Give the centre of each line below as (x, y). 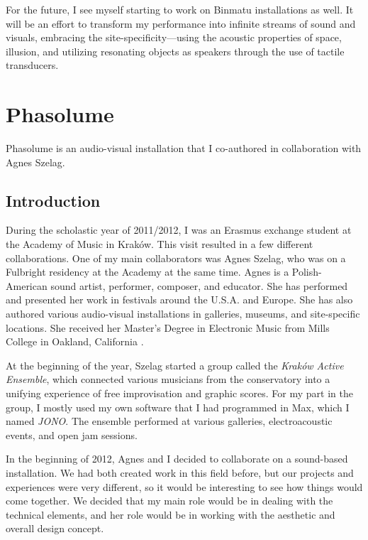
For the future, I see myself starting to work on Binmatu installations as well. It (180, 9)
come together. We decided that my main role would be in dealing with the (169, 501)
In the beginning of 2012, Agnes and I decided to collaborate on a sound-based (177, 459)
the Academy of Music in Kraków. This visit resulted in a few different (160, 244)
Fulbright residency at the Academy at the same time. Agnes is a (147, 272)
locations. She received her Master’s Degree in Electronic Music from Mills (168, 327)
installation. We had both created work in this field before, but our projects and (180, 472)
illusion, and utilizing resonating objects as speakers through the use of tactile (175, 51)
